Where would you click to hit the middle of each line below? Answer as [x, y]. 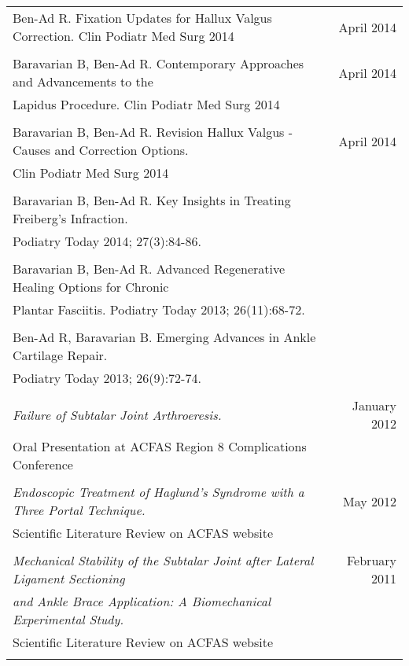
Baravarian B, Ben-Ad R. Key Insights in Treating [152, 200]
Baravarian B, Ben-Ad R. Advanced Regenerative [149, 269]
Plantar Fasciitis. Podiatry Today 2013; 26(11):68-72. [159, 309]
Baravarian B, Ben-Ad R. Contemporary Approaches [158, 63]
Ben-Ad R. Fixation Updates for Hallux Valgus [142, 18]
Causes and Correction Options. [101, 150]
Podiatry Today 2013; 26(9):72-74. [107, 378]
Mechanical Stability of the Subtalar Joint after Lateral [163, 560]
